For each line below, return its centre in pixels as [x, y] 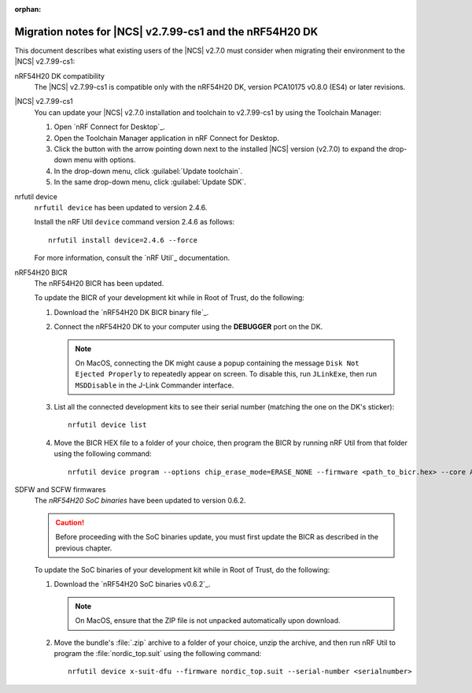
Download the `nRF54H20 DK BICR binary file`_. [131, 312]
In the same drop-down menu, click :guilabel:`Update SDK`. [150, 182]
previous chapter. [84, 548]
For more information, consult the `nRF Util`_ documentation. [132, 258]
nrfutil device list [107, 425]
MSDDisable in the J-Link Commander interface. [155, 385]
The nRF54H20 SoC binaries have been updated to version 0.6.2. [140, 501]
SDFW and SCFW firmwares [60, 490]
